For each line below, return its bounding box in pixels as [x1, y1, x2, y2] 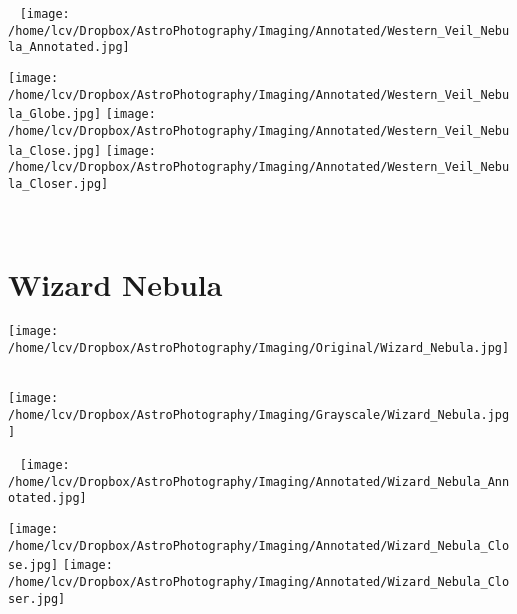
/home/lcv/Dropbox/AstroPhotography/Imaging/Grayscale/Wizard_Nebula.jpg [8, 407, 510, 422]
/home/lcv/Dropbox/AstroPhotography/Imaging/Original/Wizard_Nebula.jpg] [8, 340, 510, 355]
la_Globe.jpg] [8, 107, 102, 122]
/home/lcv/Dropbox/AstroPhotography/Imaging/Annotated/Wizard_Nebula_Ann [8, 474, 510, 489]
